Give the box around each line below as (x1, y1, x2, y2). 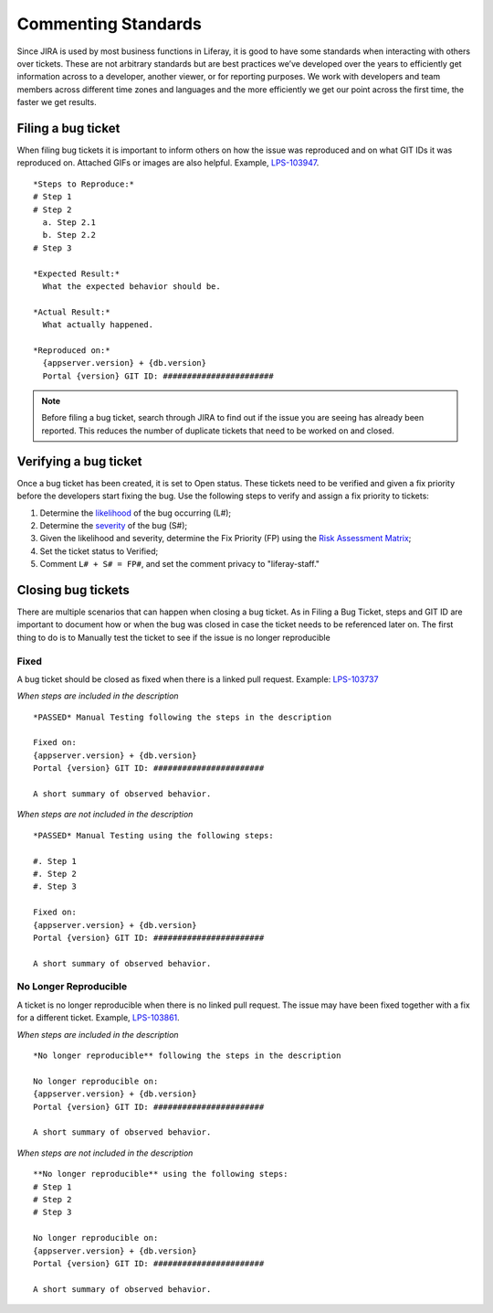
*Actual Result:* (33, 306, 110, 317)
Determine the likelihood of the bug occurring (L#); (39, 507, 232, 518)
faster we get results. (16, 97, 97, 108)
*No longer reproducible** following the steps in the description (33, 1051, 341, 1061)
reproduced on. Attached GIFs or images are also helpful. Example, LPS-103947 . (16, 157, 320, 168)
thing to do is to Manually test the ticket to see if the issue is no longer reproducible (16, 632, 330, 643)
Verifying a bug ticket (16, 454, 142, 469)
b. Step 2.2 (42, 230, 96, 240)
